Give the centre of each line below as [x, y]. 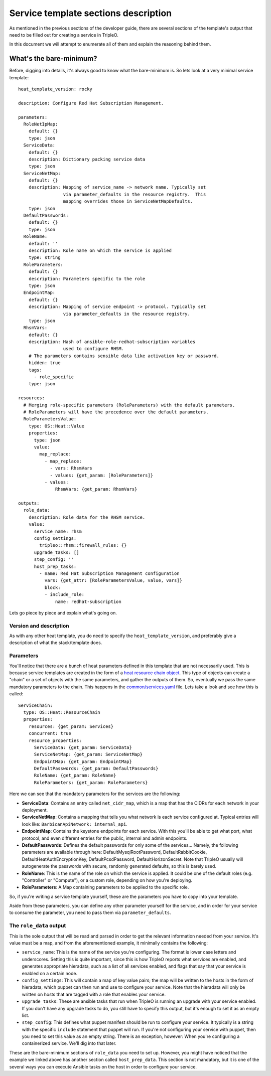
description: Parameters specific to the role [87, 279]
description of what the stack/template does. [56, 643]
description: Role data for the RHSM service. [87, 517]
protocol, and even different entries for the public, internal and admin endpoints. [105, 838]
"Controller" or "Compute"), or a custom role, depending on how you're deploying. [107, 880]
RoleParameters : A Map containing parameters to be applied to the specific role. [105, 887]
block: [52, 587]
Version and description [39, 626]
